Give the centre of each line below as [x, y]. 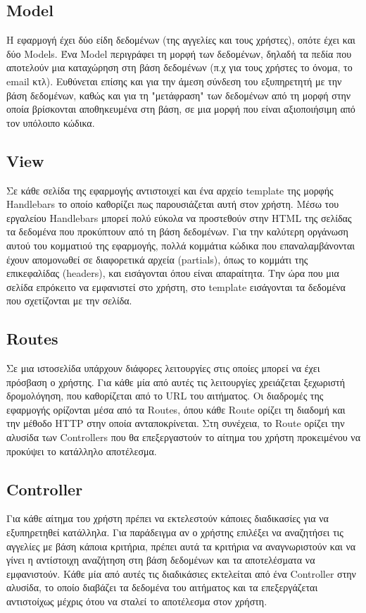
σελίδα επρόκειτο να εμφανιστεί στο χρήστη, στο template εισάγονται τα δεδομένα [176, 286]
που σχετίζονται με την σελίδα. [69, 301]
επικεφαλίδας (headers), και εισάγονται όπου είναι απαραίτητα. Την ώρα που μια [173, 273]
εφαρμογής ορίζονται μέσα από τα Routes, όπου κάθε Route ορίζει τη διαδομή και [176, 409]
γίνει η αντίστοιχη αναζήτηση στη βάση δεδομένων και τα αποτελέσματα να [161, 560]
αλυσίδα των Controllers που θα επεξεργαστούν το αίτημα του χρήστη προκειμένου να [184, 437]
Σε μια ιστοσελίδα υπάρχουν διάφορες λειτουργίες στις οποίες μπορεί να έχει [163, 368]
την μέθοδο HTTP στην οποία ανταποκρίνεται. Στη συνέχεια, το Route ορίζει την [176, 423]
